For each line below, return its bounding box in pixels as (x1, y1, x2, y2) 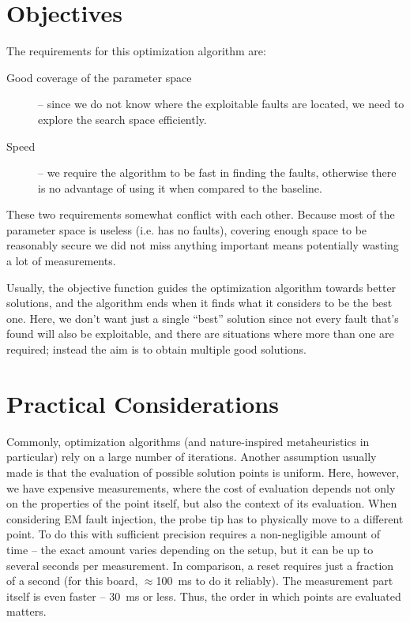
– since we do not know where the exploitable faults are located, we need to (38, 96, 404, 112)
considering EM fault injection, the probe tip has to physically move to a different (6, 510, 404, 526)
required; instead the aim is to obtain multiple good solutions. (6, 341, 307, 358)
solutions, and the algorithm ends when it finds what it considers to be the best (6, 294, 393, 311)
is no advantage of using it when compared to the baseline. (38, 179, 322, 196)
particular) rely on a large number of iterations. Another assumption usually (6, 448, 377, 465)
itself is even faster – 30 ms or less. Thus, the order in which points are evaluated (6, 587, 401, 604)
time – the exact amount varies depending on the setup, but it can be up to (6, 541, 374, 557)
